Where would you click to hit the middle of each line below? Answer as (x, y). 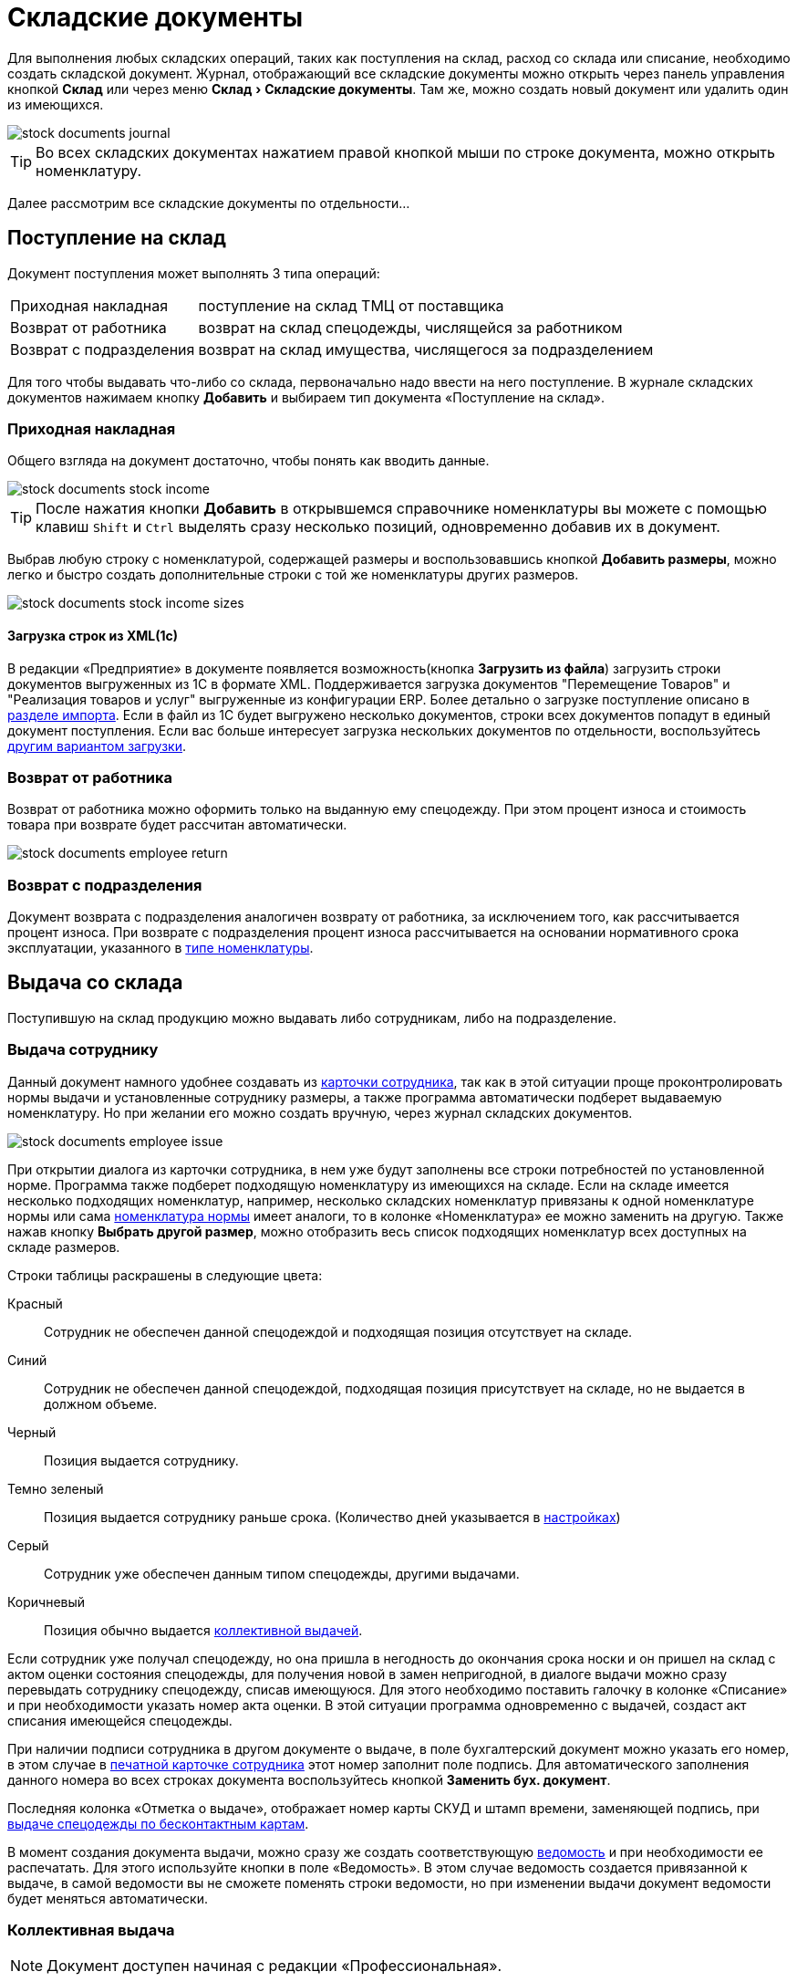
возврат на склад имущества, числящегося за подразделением (426, 349)
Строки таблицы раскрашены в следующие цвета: (165, 1275)
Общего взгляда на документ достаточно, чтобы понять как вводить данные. (248, 461)
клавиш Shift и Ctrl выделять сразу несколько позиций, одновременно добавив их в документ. (378, 527)
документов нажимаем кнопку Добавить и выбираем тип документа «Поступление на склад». (306, 397)
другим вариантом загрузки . (97, 746)
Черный (32, 1432)
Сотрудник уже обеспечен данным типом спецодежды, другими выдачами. (282, 1573)
